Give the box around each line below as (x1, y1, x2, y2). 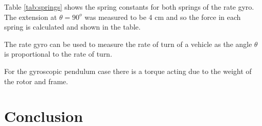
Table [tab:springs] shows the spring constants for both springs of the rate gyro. (4, 2, 254, 12)
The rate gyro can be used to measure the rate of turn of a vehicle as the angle (4, 38, 252, 49)
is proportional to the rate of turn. (4, 48, 113, 59)
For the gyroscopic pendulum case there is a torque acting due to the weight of (4, 65, 252, 76)
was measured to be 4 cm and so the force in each (84, 11, 241, 22)
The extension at (4, 11, 57, 22)
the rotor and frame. (4, 75, 68, 86)
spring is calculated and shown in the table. (4, 21, 141, 32)
